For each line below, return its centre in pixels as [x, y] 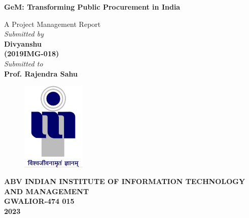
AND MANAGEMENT [47, 191]
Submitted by [24, 34]
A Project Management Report [52, 24]
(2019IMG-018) [32, 53]
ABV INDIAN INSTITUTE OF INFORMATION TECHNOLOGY [125, 181]
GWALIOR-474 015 [39, 201]
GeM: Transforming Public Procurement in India [92, 7]
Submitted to [24, 63]
